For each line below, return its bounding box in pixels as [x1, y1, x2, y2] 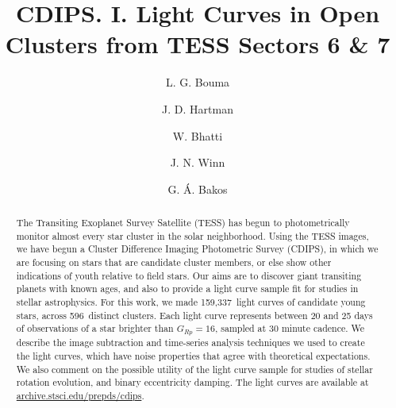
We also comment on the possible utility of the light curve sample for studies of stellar [16, 362, 373, 375]
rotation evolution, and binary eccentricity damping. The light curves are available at [16, 375, 369, 389]
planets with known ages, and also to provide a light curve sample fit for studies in [16, 282, 359, 295]
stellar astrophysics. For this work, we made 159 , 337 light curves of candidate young [16, 295, 366, 309]
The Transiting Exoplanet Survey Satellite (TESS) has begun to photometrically [16, 216, 350, 229]
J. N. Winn [170, 154, 225, 171]
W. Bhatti [172, 127, 223, 144]
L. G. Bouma [165, 74, 230, 90]
